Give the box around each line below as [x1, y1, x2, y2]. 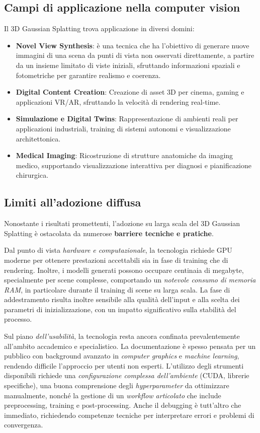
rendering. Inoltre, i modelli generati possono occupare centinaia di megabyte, [4, 264, 244, 275]
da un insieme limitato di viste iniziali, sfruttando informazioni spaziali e [16, 59, 240, 70]
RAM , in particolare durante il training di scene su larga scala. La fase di [4, 284, 230, 295]
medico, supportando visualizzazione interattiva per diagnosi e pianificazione [16, 160, 252, 170]
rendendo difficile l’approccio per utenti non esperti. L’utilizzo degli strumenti [4, 360, 244, 371]
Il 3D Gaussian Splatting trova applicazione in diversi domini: [4, 23, 195, 34]
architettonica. [16, 133, 61, 143]
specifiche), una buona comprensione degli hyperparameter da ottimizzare [4, 380, 229, 391]
